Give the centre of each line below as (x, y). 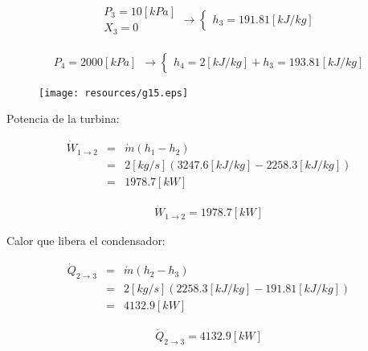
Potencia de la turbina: (63, 118)
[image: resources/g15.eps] (114, 93)
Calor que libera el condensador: (86, 241)
